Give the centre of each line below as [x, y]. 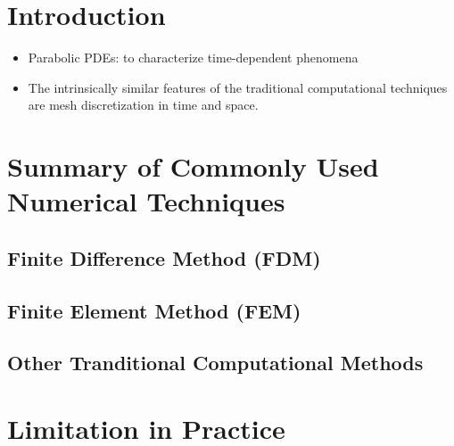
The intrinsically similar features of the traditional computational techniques [238, 87]
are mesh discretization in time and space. [143, 105]
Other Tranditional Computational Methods [215, 363]
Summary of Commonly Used [193, 166]
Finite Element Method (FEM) [154, 310]
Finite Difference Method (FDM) [164, 257]
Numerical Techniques [146, 201]
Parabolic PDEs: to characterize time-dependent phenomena [193, 58]
